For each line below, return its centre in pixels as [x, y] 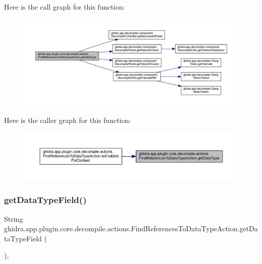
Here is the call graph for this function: [65, 7]
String [14, 218]
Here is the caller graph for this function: [68, 120]
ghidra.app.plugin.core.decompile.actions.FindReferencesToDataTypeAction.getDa [131, 228]
